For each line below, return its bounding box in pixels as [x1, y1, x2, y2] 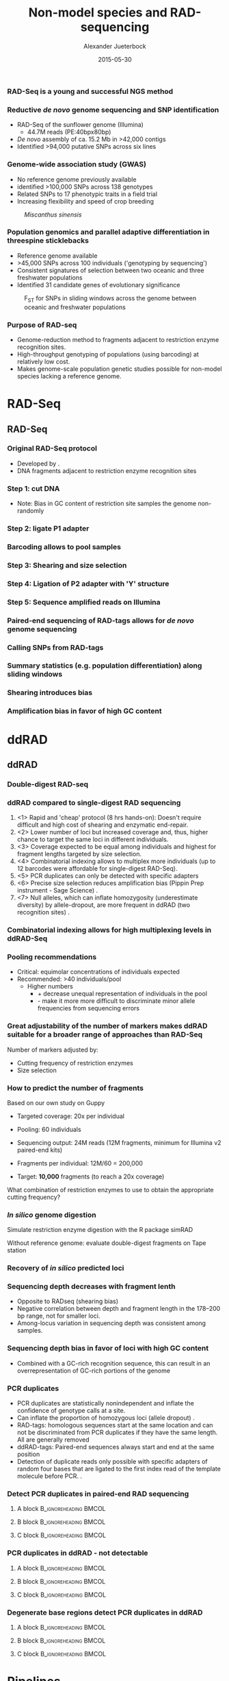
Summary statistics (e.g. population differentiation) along [7, 661, 202, 670]
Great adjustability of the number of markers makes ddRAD [7, 1021, 208, 1031]
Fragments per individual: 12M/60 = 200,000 [16, 1159, 144, 1167]
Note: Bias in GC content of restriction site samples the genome [16, 499, 197, 508]
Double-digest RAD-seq [7, 779, 89, 789]
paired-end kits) [16, 1146, 63, 1154]
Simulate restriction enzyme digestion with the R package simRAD [7, 1226, 193, 1234]
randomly [16, 507, 44, 515]
